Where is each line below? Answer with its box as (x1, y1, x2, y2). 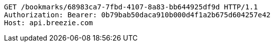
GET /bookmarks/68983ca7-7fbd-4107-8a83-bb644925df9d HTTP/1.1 (4, 3, 258, 11)
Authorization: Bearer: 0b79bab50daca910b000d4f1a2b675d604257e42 (4, 11, 271, 19)
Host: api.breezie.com (4, 19, 93, 27)
